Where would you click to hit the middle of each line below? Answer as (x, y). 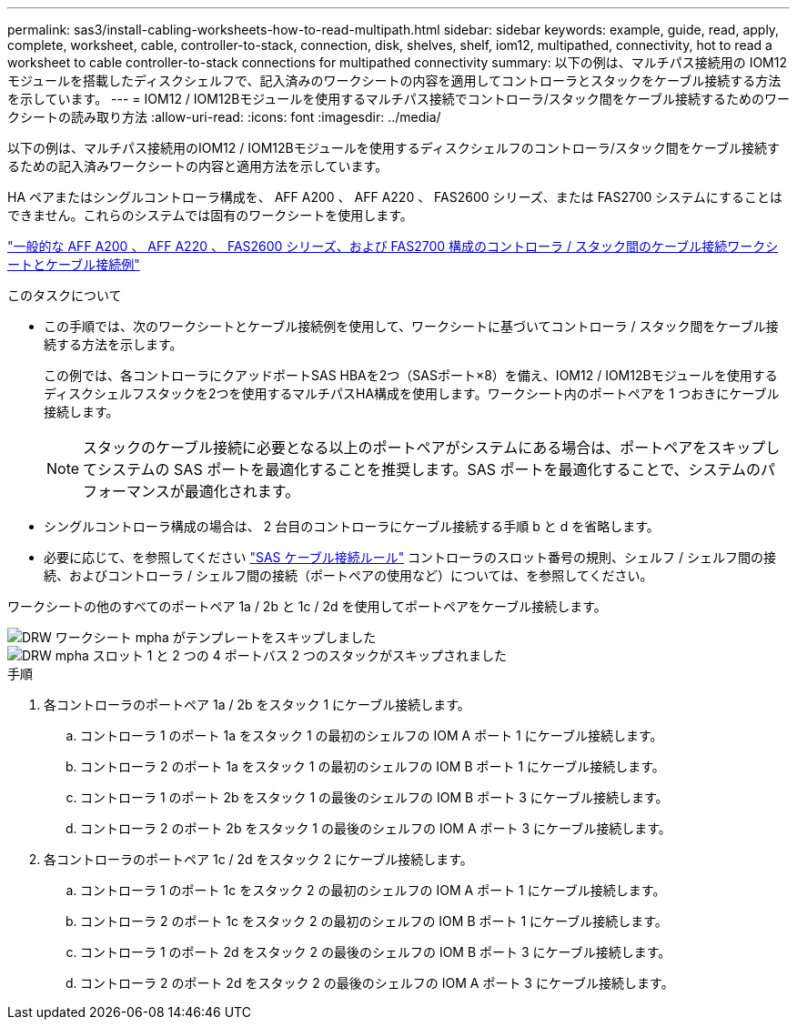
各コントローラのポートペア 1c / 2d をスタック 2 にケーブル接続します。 (258, 859)
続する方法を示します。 (113, 344)
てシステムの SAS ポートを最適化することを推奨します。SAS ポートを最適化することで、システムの (422, 469)
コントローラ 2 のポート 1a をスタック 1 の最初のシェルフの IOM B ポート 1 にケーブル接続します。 (373, 766)
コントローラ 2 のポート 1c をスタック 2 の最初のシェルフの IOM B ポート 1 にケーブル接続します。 (374, 921)
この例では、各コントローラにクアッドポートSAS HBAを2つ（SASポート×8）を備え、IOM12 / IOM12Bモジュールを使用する (411, 375)
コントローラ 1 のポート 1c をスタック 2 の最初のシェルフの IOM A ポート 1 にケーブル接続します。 (373, 890)
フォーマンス (126, 491)
